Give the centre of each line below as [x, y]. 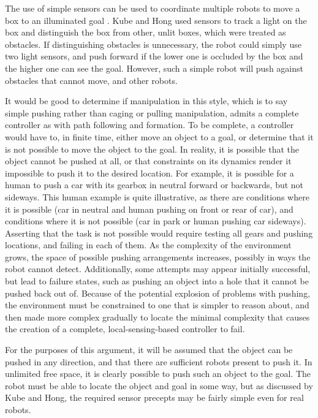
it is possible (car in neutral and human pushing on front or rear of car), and [149, 209]
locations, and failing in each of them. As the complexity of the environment [148, 245]
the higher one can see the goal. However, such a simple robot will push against [154, 68]
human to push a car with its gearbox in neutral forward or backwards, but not [154, 185]
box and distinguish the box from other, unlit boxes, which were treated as [146, 32]
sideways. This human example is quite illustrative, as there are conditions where [157, 196]
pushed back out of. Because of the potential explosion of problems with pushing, [158, 293]
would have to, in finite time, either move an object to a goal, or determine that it [159, 136]
